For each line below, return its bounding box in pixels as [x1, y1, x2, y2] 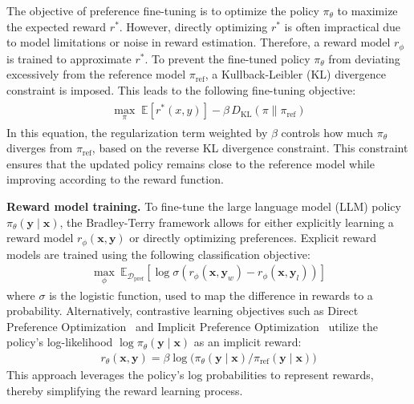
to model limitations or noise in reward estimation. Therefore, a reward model [6, 34, 391, 50]
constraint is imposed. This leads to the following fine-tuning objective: [6, 81, 356, 98]
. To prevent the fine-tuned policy [144, 50, 310, 67]
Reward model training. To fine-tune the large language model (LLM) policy [6, 198, 401, 215]
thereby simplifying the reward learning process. [6, 382, 243, 398]
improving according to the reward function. [6, 171, 224, 188]
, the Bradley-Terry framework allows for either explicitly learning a [59, 213, 394, 230]
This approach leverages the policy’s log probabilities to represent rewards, [6, 366, 374, 382]
